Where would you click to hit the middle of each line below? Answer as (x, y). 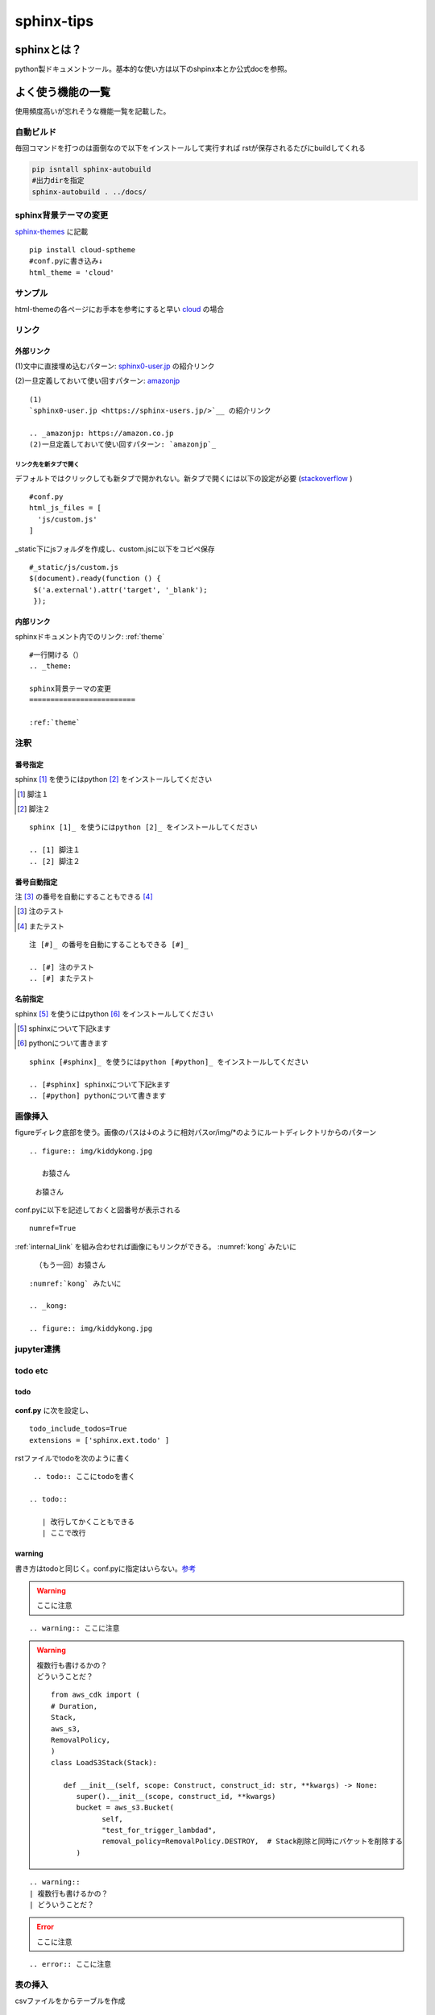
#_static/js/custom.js (74, 567)
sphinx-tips (54, 21)
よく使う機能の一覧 (62, 91)
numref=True (53, 1228)
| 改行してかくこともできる (88, 1522)
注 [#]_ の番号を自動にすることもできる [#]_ (109, 945)
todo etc (31, 1370)
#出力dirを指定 (58, 181)
